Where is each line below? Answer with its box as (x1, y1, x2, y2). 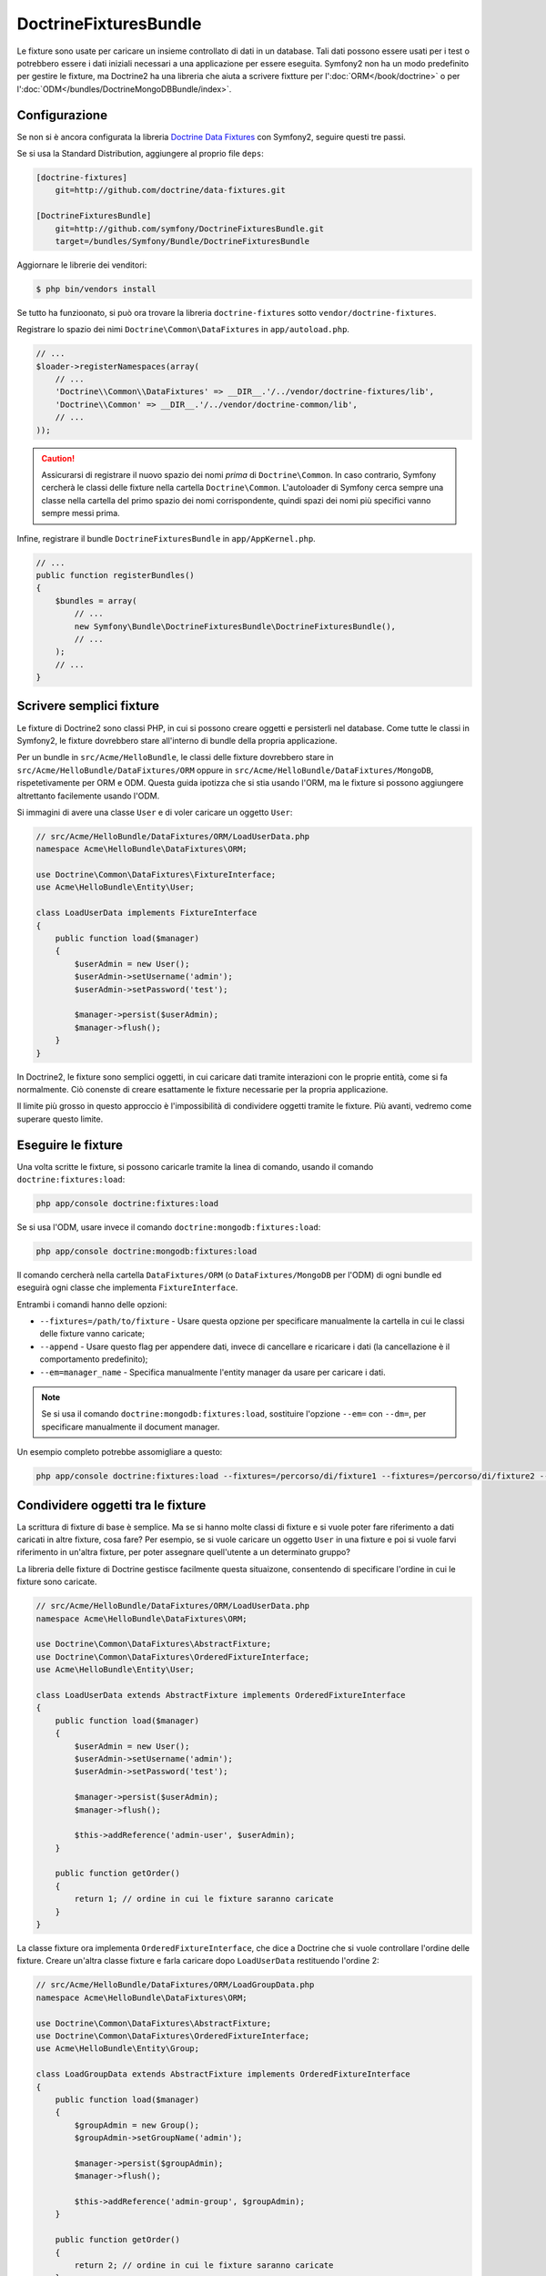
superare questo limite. (16, 1113, 104, 1124)
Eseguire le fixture (16, 1137, 123, 1153)
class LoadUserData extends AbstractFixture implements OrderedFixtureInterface (35, 1690, 406, 1700)
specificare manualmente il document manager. (41, 1421, 220, 1432)
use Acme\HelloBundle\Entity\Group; (35, 2044, 200, 2054)
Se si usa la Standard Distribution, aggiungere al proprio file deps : (16, 148, 264, 159)
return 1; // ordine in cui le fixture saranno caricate (74, 1894, 334, 1905)
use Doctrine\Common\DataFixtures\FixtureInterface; (35, 869, 277, 880)
